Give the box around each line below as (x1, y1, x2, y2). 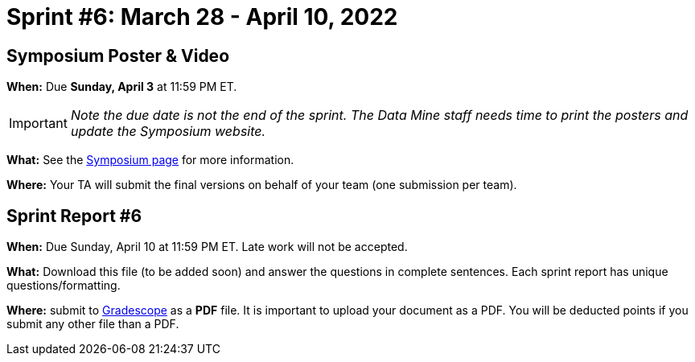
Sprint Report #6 (6, 205, 142, 226)
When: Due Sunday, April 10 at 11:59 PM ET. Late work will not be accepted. (6, 240, 408, 254)
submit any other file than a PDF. (6, 317, 179, 331)
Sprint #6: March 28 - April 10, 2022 (6, 3, 398, 31)
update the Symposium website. (70, 123, 266, 140)
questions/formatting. (6, 278, 121, 293)
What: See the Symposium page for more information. (6, 153, 294, 167)
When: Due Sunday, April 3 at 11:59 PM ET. (6, 80, 237, 94)
